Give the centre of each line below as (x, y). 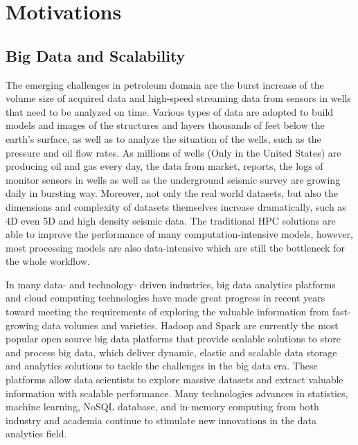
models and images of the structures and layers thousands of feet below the (165, 125)
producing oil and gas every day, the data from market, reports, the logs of (164, 166)
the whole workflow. (48, 261)
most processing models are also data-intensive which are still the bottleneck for (175, 247)
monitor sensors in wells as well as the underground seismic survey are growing (173, 179)
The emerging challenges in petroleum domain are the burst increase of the (165, 84)
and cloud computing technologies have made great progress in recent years (165, 298)
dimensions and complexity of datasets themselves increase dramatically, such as (176, 206)
